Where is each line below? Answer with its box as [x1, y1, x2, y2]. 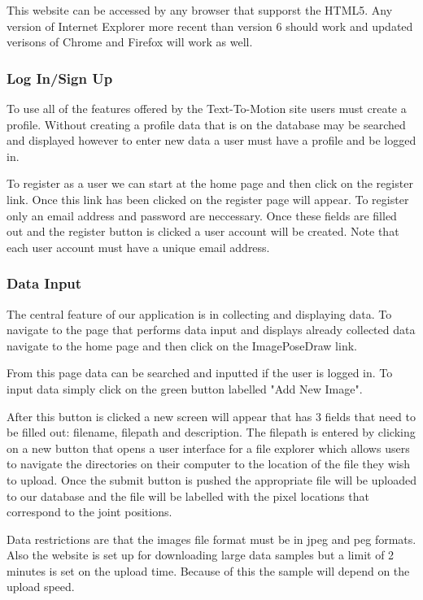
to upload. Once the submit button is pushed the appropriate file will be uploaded [7, 471, 416, 488]
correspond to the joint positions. [7, 503, 172, 520]
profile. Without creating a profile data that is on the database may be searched [7, 115, 406, 133]
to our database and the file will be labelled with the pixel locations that [7, 487, 369, 504]
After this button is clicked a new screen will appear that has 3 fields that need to [7, 407, 416, 424]
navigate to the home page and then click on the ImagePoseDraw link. [7, 337, 357, 354]
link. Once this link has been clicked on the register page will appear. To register [7, 190, 409, 207]
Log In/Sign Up [7, 67, 113, 88]
